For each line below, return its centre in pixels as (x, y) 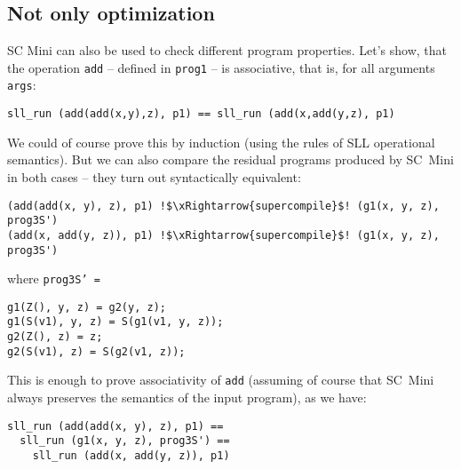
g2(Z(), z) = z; (55, 337)
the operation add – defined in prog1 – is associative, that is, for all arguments (221, 67)
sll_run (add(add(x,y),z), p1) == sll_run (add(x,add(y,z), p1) (201, 114)
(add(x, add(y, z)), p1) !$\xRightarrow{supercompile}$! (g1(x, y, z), (223, 235)
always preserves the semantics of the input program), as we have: (187, 397)
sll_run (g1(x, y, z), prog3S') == (125, 441)
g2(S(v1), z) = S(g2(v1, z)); (96, 351)
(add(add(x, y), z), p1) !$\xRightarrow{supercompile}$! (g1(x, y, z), (223, 206)
